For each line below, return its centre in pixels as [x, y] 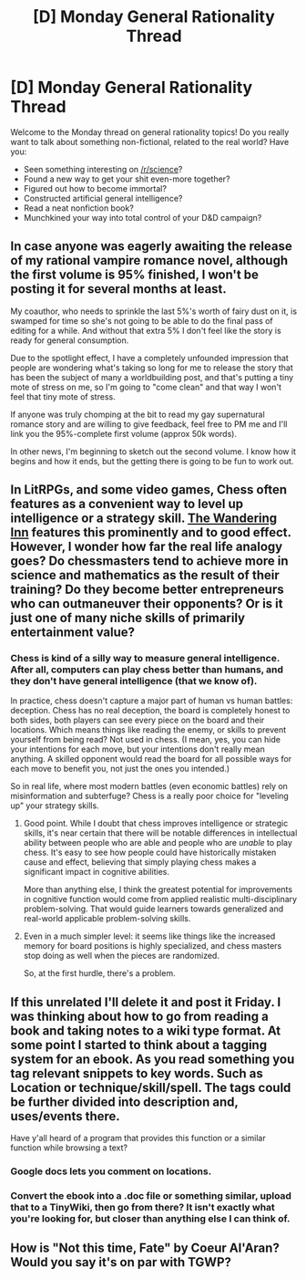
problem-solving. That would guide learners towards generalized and [153, 909]
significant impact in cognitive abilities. [96, 872]
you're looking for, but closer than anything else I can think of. [150, 1219]
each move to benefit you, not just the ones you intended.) [120, 769]
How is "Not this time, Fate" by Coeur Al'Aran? [145, 1248]
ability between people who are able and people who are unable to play [158, 843]
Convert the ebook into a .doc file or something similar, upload [151, 1196]
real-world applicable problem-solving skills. [107, 919]
